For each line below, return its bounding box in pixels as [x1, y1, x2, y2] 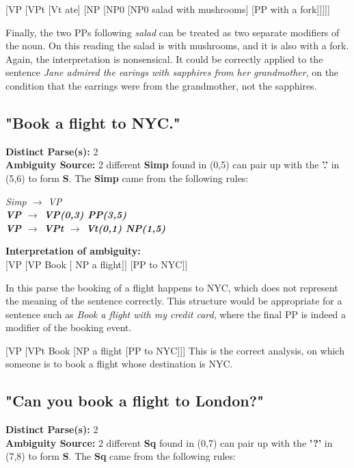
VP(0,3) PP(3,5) [44, 207, 127, 222]
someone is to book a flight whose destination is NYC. [5, 356, 233, 371]
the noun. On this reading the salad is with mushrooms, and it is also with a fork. [5, 38, 349, 53]
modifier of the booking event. [5, 320, 132, 335]
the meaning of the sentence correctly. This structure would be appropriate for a [5, 294, 342, 308]
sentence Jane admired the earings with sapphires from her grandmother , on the [5, 65, 339, 79]
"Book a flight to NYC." [5, 112, 180, 133]
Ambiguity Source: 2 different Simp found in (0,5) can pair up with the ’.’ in [5, 157, 340, 172]
